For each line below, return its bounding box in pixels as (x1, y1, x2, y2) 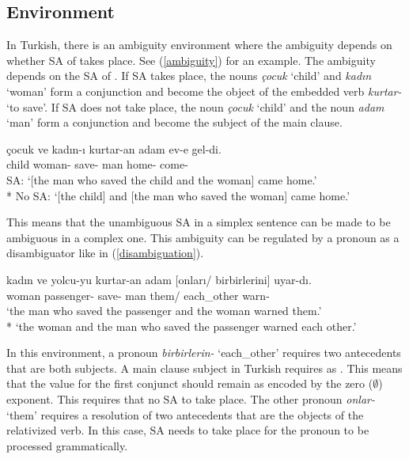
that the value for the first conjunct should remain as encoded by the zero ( (6, 375, 373, 392)
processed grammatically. (6, 437, 128, 453)
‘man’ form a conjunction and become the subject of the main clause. (6, 114, 343, 131)
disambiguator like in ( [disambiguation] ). (6, 245, 204, 261)
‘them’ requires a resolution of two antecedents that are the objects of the (6, 406, 364, 423)
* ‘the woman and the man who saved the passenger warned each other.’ (6, 317, 357, 334)
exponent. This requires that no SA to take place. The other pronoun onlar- (6, 391, 375, 408)
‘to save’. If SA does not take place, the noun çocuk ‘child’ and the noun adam (6, 98, 384, 115)
